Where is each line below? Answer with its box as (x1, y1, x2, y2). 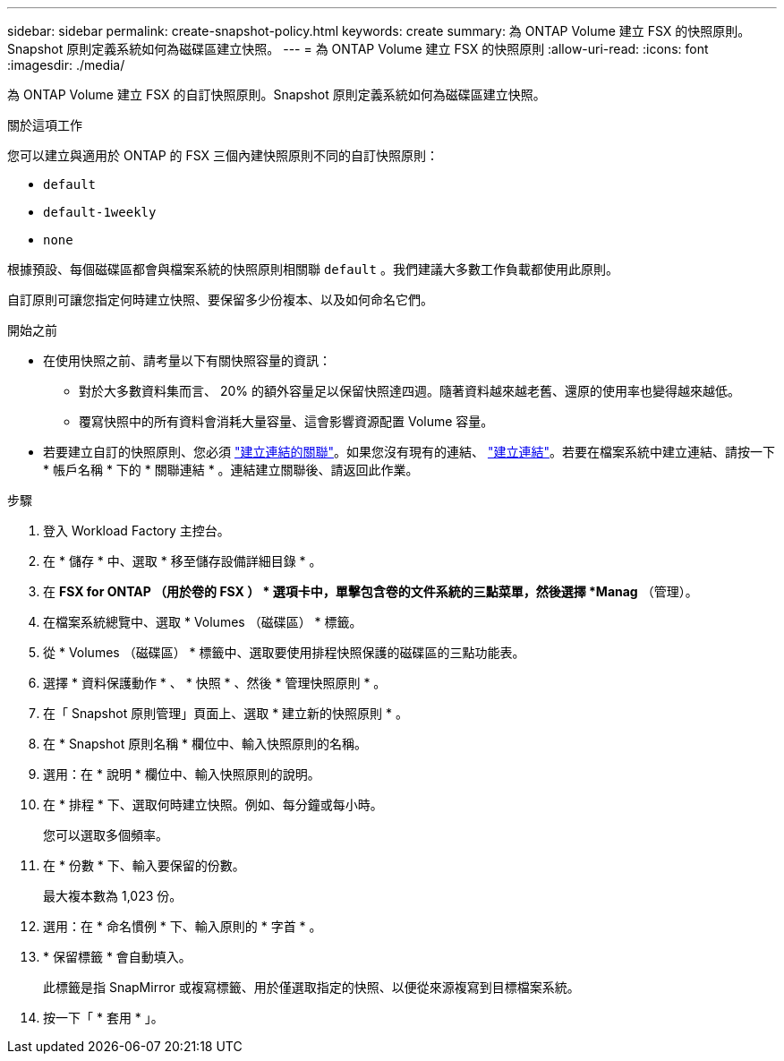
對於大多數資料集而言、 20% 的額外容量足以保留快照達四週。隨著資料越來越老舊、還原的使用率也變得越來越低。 (79, 383, 740, 398)
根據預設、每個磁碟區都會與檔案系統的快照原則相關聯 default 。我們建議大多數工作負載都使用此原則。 (7, 261, 618, 277)
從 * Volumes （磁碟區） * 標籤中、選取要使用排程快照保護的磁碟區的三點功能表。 (43, 645, 525, 660)
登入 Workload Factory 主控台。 (43, 523, 230, 538)
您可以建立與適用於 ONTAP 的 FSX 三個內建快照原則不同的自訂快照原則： (7, 148, 439, 163)
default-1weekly (43, 205, 157, 219)
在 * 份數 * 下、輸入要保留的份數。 (43, 858, 245, 873)
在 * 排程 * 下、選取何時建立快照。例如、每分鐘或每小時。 (43, 797, 383, 812)
